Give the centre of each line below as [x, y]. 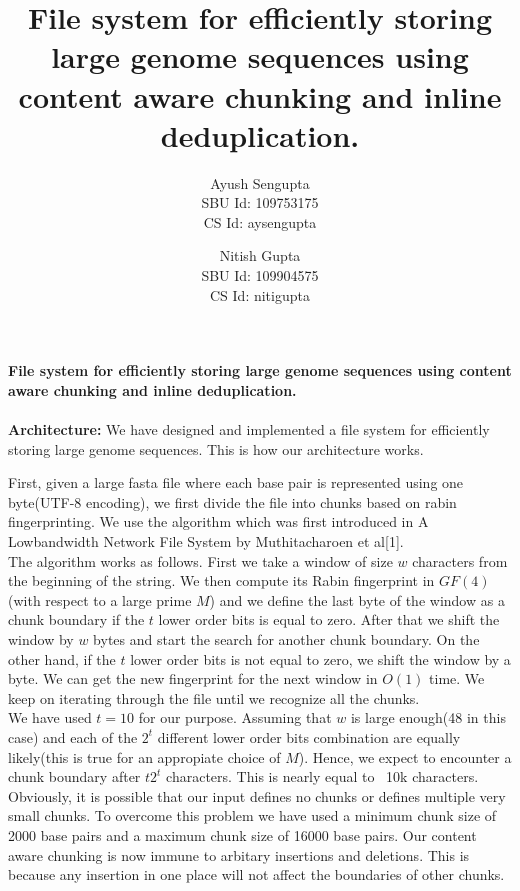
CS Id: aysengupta [260, 221]
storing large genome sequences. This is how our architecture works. [216, 448]
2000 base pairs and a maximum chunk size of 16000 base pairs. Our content [242, 834]
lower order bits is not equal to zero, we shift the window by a [320, 658]
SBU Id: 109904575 [260, 275]
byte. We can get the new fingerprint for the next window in [193, 678]
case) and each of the [73, 736]
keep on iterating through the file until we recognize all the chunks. [214, 697]
